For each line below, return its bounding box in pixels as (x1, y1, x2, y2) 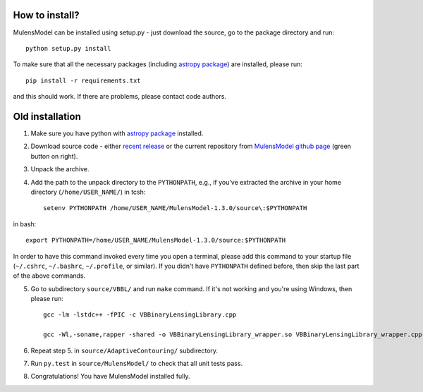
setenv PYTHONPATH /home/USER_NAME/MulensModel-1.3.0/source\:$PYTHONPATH (43, 204, 307, 212)
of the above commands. (13, 271, 86, 280)
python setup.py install (25, 44, 111, 52)
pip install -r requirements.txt (25, 76, 141, 85)
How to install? (13, 9, 80, 21)
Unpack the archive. (30, 165, 90, 173)
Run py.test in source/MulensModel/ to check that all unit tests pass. (30, 360, 243, 368)
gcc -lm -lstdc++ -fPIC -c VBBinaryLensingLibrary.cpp (43, 311, 237, 319)
